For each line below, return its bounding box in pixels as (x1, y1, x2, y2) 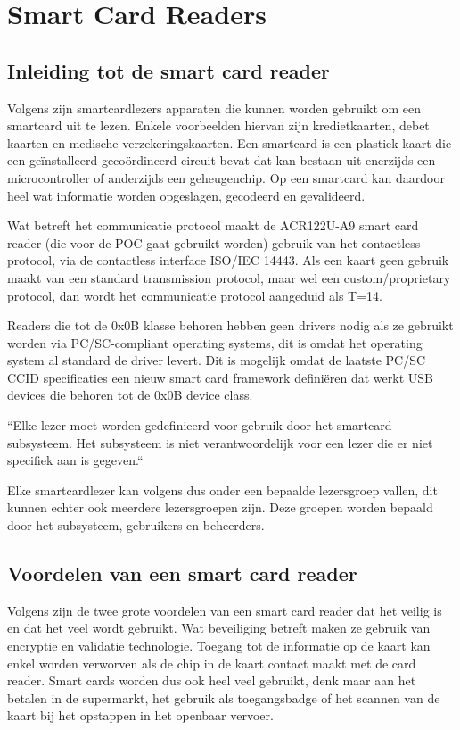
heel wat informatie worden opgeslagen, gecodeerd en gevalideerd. (7, 186, 366, 204)
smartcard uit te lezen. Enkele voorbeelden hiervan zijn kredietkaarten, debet (7, 116, 430, 135)
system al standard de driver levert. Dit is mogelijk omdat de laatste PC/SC (7, 351, 426, 369)
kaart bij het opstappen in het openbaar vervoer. (7, 706, 274, 725)
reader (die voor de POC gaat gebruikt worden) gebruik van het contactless (7, 233, 421, 252)
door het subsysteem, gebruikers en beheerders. (7, 516, 265, 535)
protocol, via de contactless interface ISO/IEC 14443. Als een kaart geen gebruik (7, 251, 449, 270)
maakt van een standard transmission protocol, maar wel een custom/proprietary (7, 268, 451, 286)
